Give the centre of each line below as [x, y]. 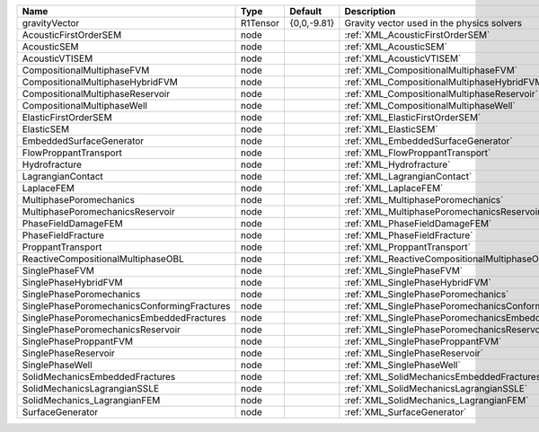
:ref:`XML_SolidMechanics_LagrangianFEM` [437, 400]
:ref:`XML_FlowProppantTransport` [418, 153]
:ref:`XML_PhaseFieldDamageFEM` [418, 223]
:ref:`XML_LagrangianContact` [408, 176]
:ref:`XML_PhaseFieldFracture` [409, 235]
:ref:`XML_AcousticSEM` [396, 47]
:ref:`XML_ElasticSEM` [392, 129]
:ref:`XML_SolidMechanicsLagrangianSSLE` [436, 388]
